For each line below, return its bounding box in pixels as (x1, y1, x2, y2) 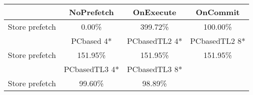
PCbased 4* (71, 35, 112, 46)
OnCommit (196, 6, 240, 18)
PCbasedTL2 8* (190, 35, 246, 46)
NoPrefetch (69, 6, 114, 18)
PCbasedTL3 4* (63, 63, 119, 75)
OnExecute (133, 6, 176, 18)
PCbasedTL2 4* (127, 35, 182, 46)
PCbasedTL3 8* (127, 63, 182, 75)
